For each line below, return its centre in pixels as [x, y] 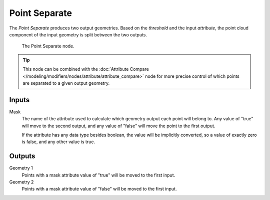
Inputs [19, 100]
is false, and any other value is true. [58, 142]
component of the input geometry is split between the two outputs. [78, 34]
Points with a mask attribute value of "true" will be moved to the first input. [98, 175]
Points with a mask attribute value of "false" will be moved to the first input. [99, 189]
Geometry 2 [21, 182]
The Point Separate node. [48, 46]
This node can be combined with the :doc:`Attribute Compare [86, 69]
